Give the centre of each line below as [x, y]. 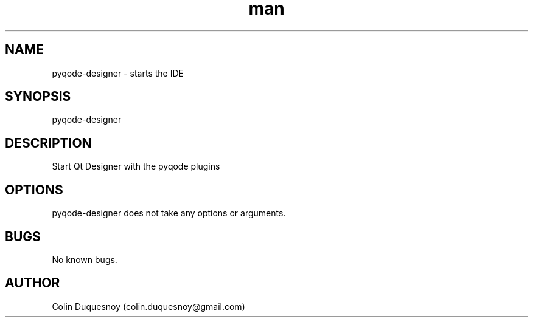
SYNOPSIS [38, 97]
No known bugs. [85, 259]
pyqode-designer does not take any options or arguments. [169, 213]
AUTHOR [33, 283]
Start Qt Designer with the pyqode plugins [136, 166]
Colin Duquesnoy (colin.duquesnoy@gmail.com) [148, 306]
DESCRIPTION [48, 143]
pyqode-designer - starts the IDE [118, 73]
